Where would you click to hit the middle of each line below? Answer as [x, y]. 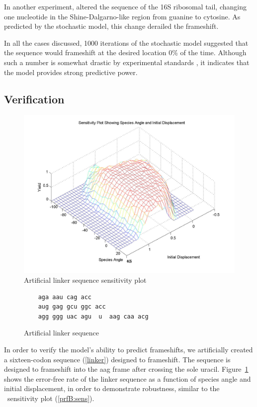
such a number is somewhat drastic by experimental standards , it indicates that [127, 62]
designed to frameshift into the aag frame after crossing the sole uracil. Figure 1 [126, 369]
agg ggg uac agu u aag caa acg [93, 316]
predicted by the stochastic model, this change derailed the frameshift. [111, 26]
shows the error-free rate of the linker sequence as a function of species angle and [128, 378]
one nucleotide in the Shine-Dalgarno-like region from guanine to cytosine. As [122, 16]
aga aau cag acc [65, 297]
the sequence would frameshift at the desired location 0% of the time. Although [125, 52]
